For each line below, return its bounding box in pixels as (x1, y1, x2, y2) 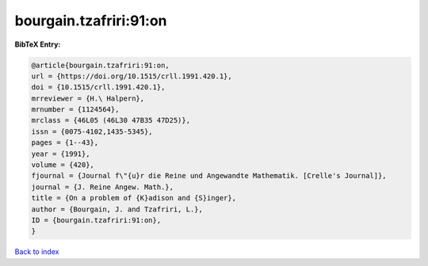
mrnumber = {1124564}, (31, 105, 120, 114)
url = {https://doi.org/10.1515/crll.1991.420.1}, (31, 71, 233, 81)
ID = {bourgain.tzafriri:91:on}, (31, 216, 162, 225)
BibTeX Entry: (14, 40, 61, 49)
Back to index (14, 247, 59, 256)
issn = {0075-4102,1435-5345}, (31, 127, 154, 136)
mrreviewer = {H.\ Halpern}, (31, 93, 145, 103)
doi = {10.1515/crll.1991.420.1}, (31, 83, 166, 92)
